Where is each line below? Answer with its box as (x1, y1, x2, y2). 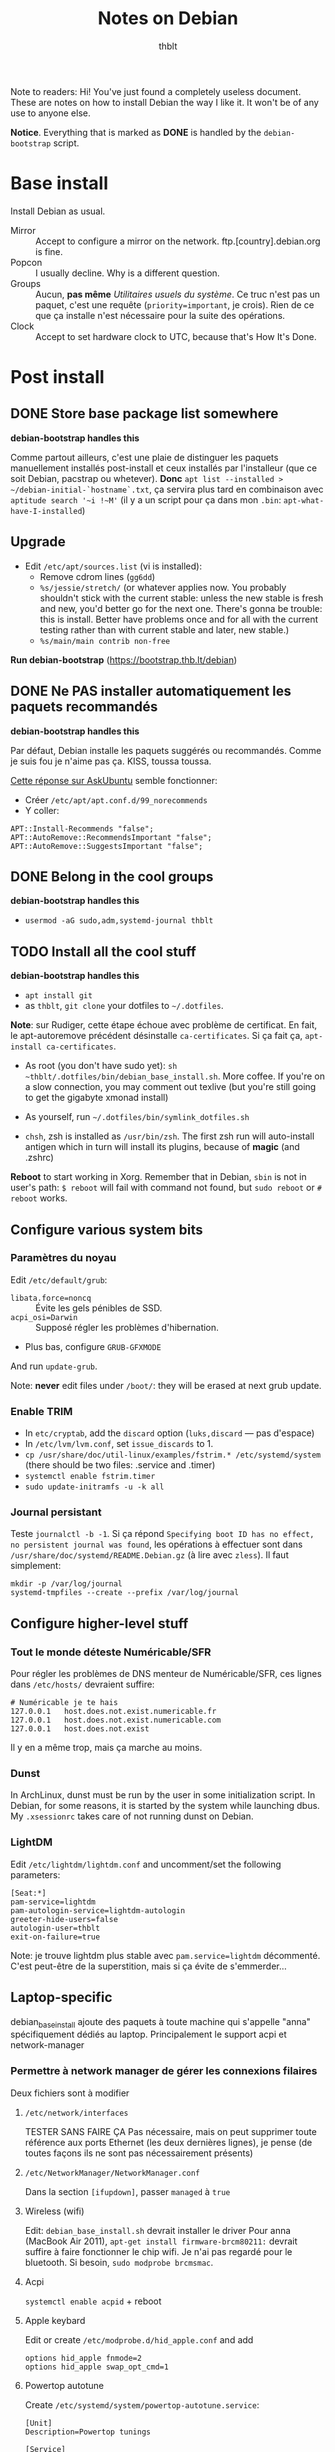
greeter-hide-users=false (10, 1914, 118, 1924)
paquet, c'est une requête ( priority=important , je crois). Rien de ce (35, 298, 315, 311)
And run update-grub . (10, 1360, 98, 1372)
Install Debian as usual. (10, 205, 106, 217)
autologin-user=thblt (10, 1923, 101, 1933)
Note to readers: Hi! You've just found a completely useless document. (10, 85, 302, 97)
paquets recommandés (10, 698, 158, 716)
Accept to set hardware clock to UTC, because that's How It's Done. (35, 330, 317, 342)
